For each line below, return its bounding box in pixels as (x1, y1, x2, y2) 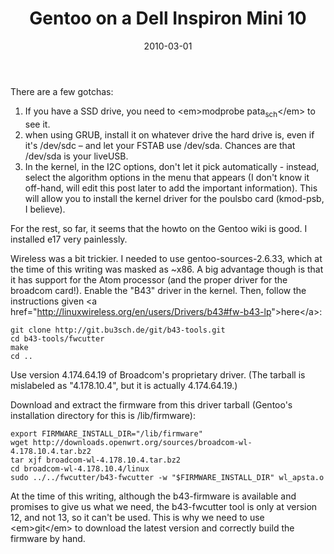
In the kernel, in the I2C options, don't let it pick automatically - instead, (24, 160, 320, 172)
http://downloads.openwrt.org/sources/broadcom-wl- (32, 437, 253, 447)
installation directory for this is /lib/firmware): (10, 409, 197, 421)
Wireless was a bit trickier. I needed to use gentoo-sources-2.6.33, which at (10, 252, 323, 264)
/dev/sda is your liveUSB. (24, 150, 129, 162)
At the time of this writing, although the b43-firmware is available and (10, 490, 297, 502)
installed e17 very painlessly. (10, 233, 128, 245)
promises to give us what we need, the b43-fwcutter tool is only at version (10, 500, 318, 512)
